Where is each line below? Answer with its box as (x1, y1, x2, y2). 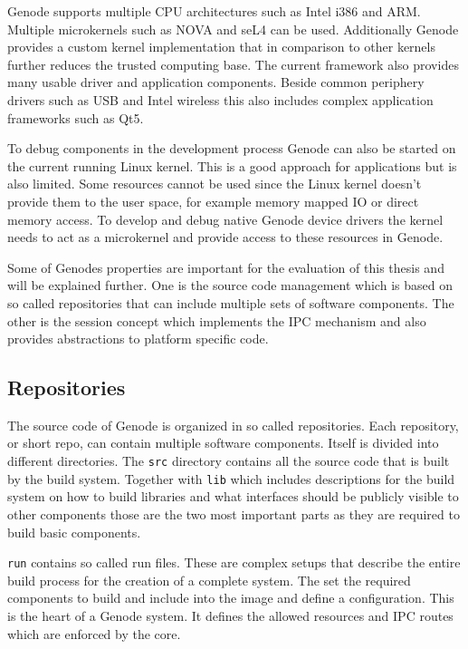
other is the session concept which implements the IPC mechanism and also (7, 311, 426, 330)
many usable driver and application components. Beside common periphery (7, 73, 425, 92)
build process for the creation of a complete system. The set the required (7, 570, 411, 589)
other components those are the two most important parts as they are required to (7, 504, 460, 523)
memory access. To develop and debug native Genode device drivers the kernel (7, 209, 444, 228)
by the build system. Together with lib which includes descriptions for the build (7, 469, 455, 488)
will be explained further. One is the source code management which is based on (7, 276, 453, 295)
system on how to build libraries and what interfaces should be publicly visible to (7, 487, 459, 506)
